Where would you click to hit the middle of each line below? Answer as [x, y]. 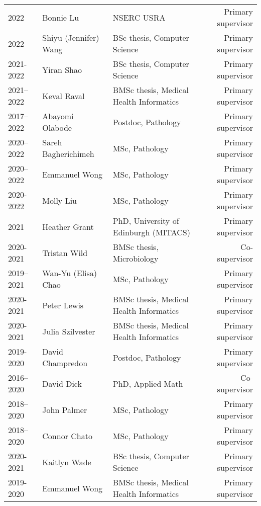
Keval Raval [63, 96]
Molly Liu [59, 200]
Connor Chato [67, 436]
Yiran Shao [62, 69]
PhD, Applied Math [148, 383]
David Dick [62, 383]
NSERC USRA [139, 17]
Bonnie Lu [61, 17]
